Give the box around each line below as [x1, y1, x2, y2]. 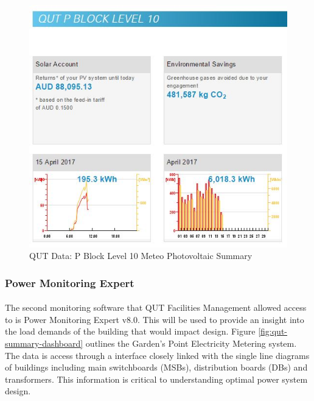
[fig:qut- [258, 325, 288, 338]
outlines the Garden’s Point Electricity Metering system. [85, 336, 297, 349]
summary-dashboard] [5, 336, 83, 349]
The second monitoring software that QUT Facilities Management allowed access [5, 301, 307, 314]
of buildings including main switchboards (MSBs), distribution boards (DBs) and [5, 361, 308, 374]
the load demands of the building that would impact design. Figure [5, 325, 256, 338]
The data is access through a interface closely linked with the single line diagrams [5, 349, 310, 361]
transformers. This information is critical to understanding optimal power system [5, 372, 308, 385]
